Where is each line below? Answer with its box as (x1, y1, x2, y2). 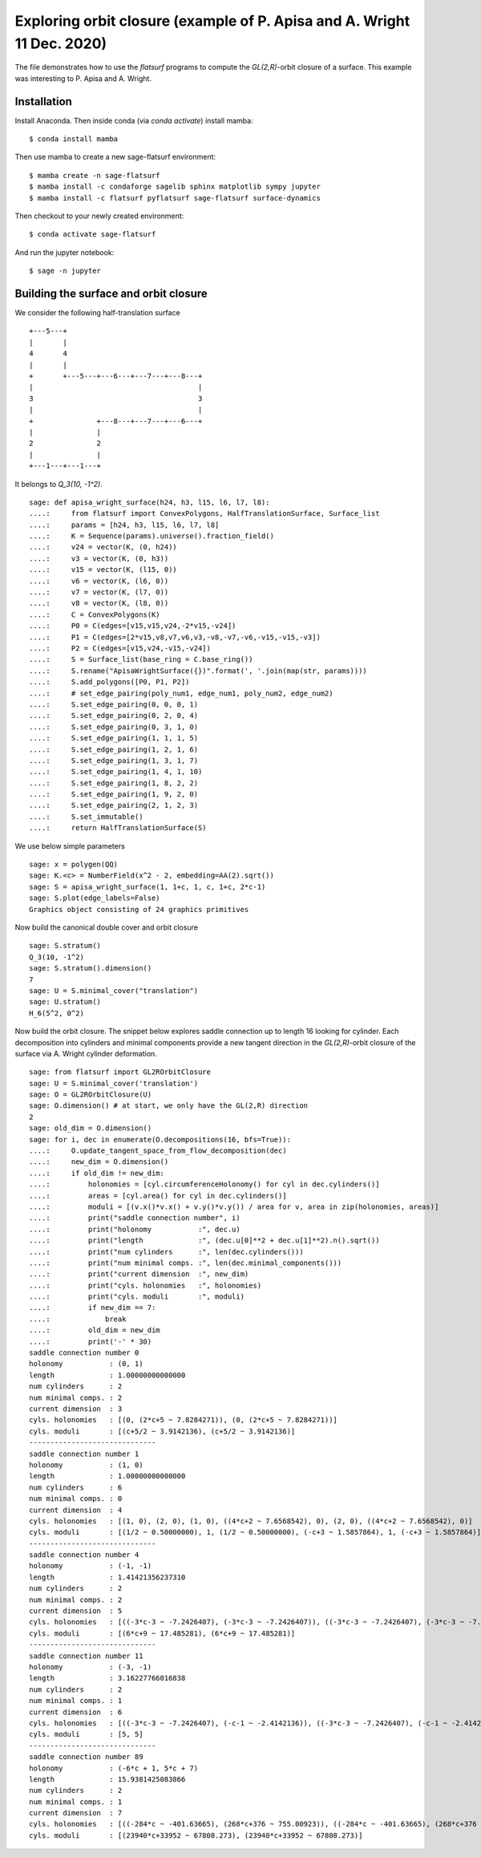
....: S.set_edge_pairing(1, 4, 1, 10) (29, 767, 203, 776)
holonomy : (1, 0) (29, 1460, 143, 1470)
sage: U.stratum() (29, 997, 102, 1007)
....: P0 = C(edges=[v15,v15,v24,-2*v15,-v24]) (29, 622, 236, 630)
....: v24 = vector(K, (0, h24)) (29, 542, 178, 552)
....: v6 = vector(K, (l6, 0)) (29, 576, 169, 586)
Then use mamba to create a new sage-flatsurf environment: (14, 152, 216, 162)
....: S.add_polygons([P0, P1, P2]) (29, 678, 190, 687)
